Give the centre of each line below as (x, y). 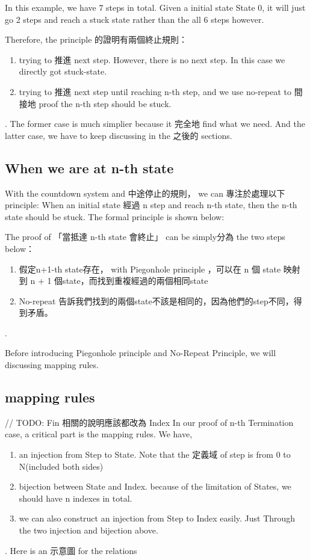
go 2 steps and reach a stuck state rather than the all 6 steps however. (135, 19)
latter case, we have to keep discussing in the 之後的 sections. (119, 135)
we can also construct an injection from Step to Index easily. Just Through (157, 518)
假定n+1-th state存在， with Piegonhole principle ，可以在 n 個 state (150, 269)
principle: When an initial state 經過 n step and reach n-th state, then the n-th (151, 205)
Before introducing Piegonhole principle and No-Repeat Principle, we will (141, 353)
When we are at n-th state (89, 168)
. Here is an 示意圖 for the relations (71, 550)
